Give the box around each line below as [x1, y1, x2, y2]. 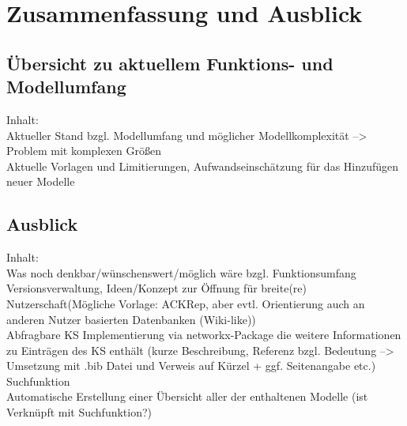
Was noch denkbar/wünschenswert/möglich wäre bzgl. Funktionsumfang [6, 264, 356, 281]
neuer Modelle [6, 173, 75, 190]
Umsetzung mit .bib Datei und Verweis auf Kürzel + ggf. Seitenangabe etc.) [6, 357, 376, 374]
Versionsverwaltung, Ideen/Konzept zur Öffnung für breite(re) [6, 280, 307, 296]
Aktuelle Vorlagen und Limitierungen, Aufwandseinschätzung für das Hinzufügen [6, 157, 399, 174]
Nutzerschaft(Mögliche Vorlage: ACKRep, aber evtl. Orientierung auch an [6, 295, 365, 311]
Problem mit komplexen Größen [6, 142, 161, 159]
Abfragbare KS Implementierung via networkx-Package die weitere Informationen [6, 326, 401, 343]
